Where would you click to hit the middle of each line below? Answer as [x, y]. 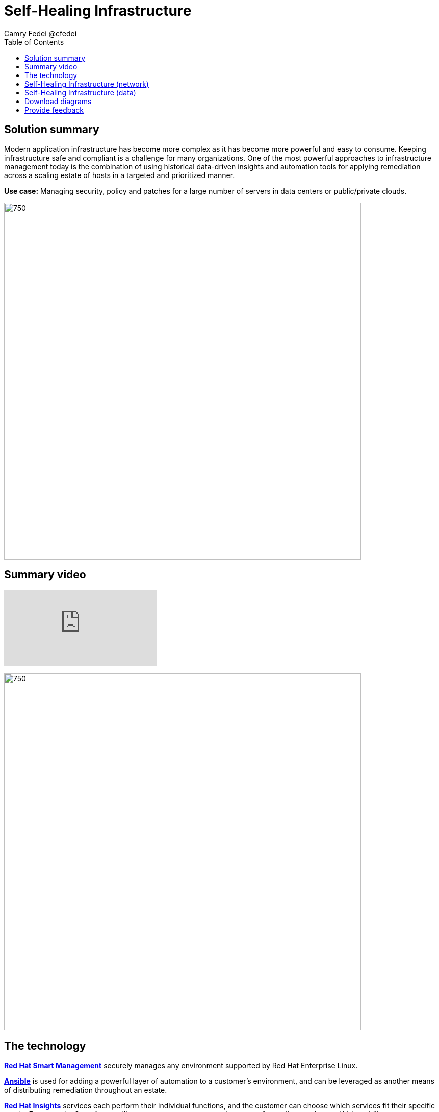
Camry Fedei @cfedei [41, 33]
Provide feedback [54, 110]
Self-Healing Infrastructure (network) [87, 84]
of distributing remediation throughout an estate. [86, 1090]
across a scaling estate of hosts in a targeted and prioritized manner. [120, 175]
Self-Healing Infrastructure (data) [80, 92]
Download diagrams [58, 101]
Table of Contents [34, 42]
